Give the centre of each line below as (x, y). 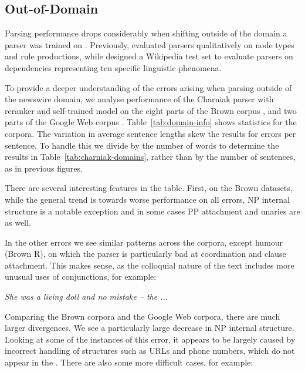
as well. (18, 222)
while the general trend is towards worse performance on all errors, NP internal (147, 199)
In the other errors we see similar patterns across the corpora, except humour (144, 242)
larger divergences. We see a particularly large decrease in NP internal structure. (150, 328)
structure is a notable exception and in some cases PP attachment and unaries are (152, 211)
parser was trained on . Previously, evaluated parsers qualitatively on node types (150, 44)
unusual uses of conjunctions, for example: (81, 277)
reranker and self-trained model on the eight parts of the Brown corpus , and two (151, 110)
